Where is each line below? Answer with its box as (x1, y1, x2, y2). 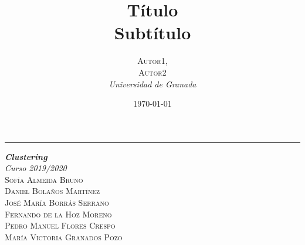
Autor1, (137, 55, 168, 67)
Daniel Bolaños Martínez (5, 185, 100, 197)
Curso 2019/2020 (5, 162, 67, 174)
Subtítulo (114, 21, 191, 45)
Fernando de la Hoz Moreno (5, 207, 112, 220)
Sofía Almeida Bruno (5, 173, 83, 185)
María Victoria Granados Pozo (5, 230, 123, 243)
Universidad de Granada (109, 77, 196, 90)
